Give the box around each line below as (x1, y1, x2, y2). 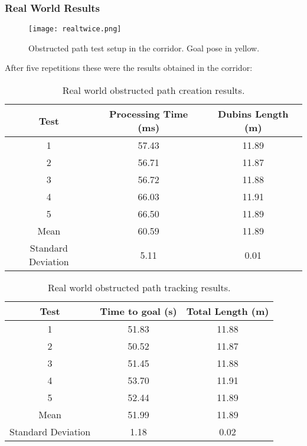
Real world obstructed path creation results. (62, 83, 245, 97)
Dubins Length (217, 107, 289, 121)
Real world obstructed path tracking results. (47, 281, 231, 295)
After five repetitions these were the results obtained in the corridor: (5, 61, 253, 74)
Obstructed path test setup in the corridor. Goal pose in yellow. (28, 41, 260, 54)
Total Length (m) (186, 304, 269, 318)
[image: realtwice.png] (28, 25, 122, 34)
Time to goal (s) (100, 304, 177, 318)
